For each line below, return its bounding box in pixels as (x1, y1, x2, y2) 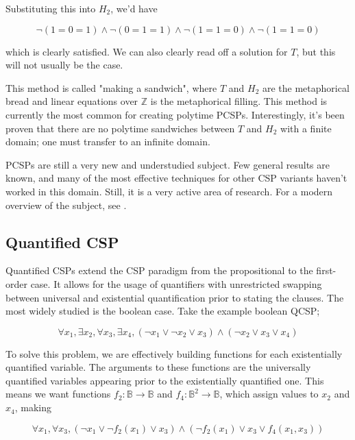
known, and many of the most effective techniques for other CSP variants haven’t (5, 171, 347, 185)
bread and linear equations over (5, 94, 138, 108)
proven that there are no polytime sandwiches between (5, 121, 235, 135)
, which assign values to (219, 387, 319, 401)
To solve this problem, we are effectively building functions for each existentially (5, 346, 343, 360)
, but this (296, 44, 336, 58)
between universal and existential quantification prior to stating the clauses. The (5, 290, 344, 304)
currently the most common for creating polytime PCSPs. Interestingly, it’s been (5, 107, 345, 121)
